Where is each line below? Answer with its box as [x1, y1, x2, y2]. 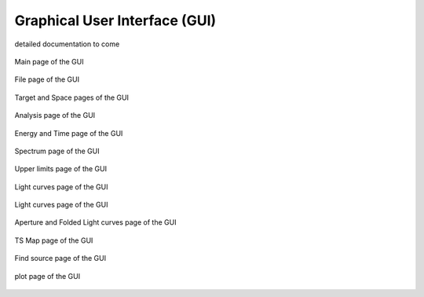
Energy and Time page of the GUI [14, 128, 123, 137]
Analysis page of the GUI [14, 111, 96, 120]
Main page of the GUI [14, 57, 84, 66]
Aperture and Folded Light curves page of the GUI [14, 218, 177, 227]
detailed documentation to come [14, 39, 120, 49]
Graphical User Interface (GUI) [14, 12, 217, 29]
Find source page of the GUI [14, 254, 106, 263]
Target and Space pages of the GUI [14, 93, 130, 102]
